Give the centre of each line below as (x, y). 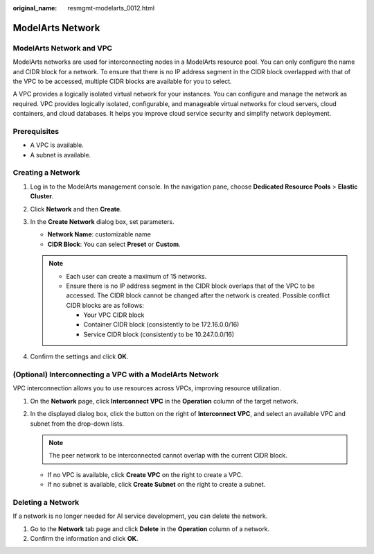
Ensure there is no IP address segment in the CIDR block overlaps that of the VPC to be (190, 286)
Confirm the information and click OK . (84, 539)
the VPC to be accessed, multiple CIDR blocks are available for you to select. (122, 81)
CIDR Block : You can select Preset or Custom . (114, 244)
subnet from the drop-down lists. (77, 424)
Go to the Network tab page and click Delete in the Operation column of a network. (150, 529)
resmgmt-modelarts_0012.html (111, 8)
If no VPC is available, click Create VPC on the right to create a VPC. (145, 474)
